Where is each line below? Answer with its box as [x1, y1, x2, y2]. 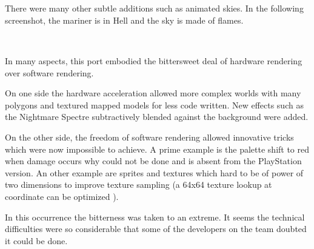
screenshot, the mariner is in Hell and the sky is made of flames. [5, 13, 244, 26]
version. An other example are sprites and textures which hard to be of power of [5, 166, 304, 179]
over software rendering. [5, 66, 94, 79]
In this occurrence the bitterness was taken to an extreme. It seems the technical [5, 210, 305, 223]
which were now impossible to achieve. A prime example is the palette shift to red [5, 142, 310, 155]
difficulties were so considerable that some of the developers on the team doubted [5, 222, 307, 235]
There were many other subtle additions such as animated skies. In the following [5, 2, 304, 15]
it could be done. [5, 234, 68, 247]
